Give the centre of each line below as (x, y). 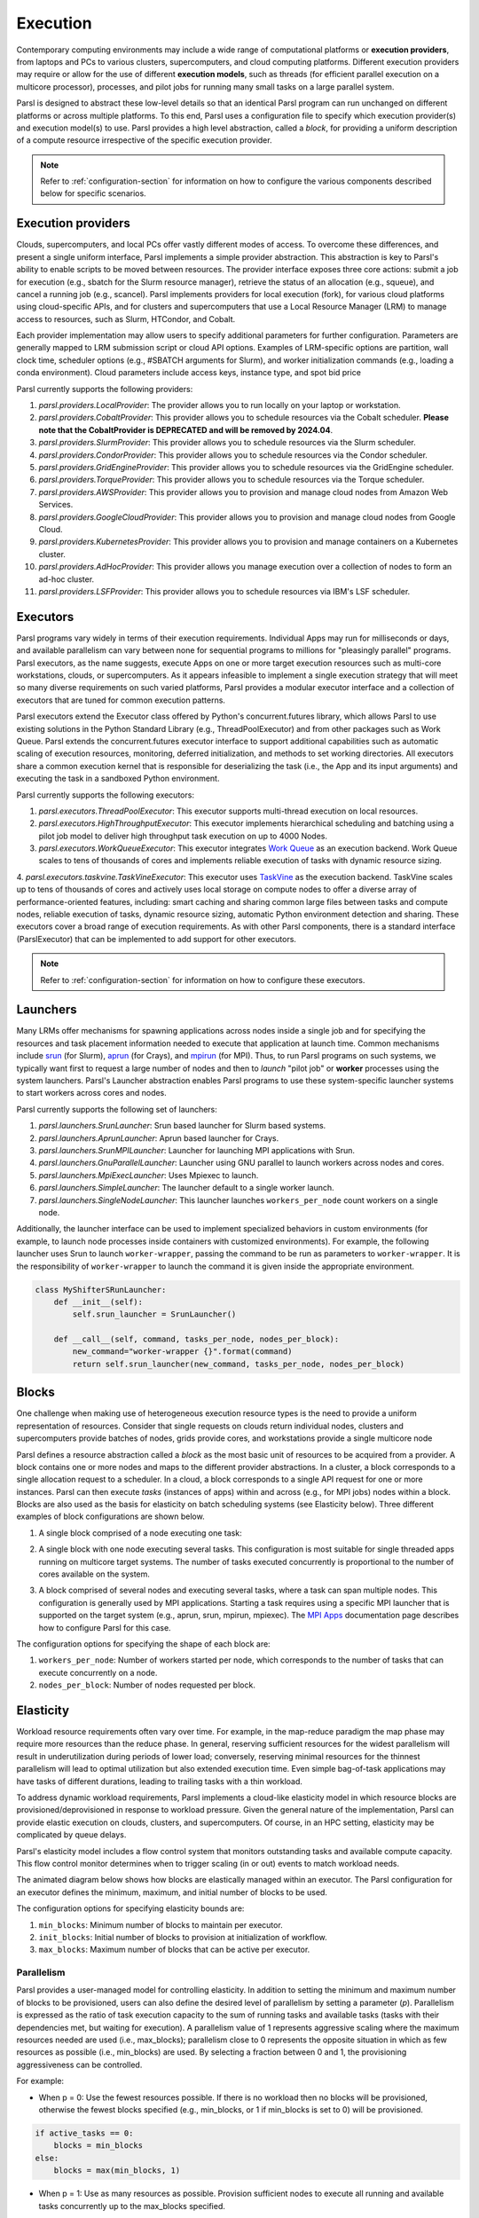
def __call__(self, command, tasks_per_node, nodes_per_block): (196, 1339)
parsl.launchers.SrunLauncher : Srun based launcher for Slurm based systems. (182, 1126)
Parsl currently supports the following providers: (105, 389)
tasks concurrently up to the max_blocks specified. (132, 2206)
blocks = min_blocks (98, 2146)
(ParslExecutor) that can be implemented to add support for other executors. (157, 939)
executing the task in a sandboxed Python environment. (118, 779)
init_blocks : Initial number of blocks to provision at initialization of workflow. (183, 1937)
